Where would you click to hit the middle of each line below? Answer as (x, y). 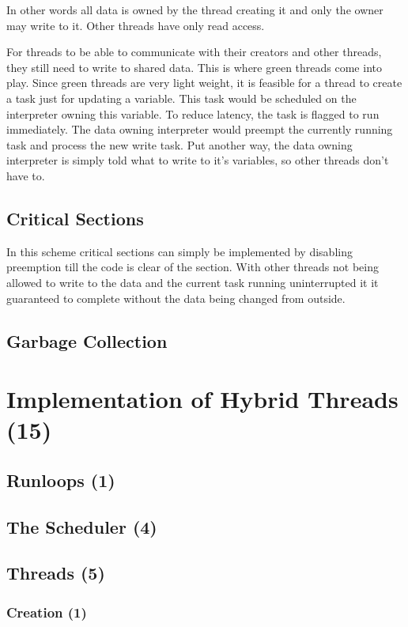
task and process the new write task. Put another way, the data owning (179, 144)
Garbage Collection (87, 340)
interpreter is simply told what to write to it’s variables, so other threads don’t (198, 160)
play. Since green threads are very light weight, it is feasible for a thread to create (204, 83)
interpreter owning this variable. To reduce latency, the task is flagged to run (193, 113)
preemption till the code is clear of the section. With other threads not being (193, 267)
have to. (26, 175)
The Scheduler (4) (82, 526)
